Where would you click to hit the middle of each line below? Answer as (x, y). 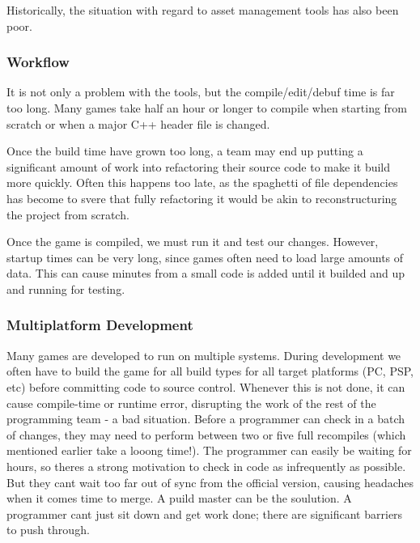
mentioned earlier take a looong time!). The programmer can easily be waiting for (209, 450)
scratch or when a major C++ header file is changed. (138, 123)
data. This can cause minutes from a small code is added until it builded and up (206, 273)
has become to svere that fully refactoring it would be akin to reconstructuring (202, 198)
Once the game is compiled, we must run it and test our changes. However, (193, 242)
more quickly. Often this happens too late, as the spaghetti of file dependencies (202, 182)
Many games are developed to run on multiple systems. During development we (204, 355)
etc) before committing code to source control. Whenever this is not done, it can (206, 386)
